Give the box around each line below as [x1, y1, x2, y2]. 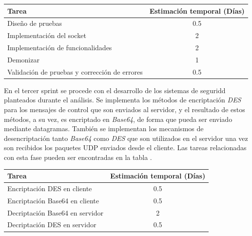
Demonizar [7, 54, 39, 64]
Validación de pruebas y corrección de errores [7, 66, 143, 77]
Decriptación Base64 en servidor [7, 207, 104, 217]
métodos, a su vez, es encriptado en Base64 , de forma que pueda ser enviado [4, 114, 233, 124]
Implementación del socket [7, 30, 86, 40]
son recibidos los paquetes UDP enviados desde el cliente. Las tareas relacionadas [4, 142, 247, 153]
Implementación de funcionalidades [7, 42, 112, 53]
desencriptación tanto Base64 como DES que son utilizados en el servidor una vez [4, 133, 248, 143]
